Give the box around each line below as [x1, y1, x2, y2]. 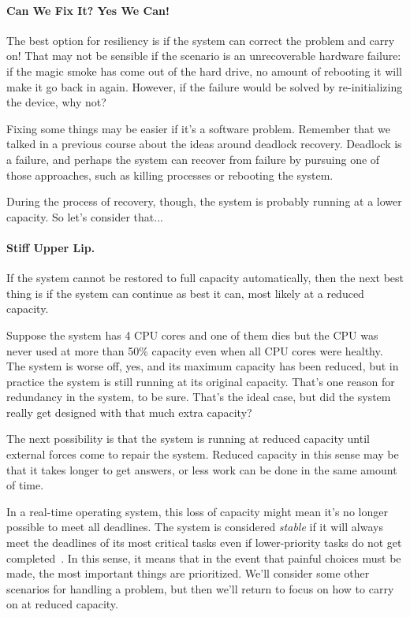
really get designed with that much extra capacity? [6, 403, 252, 420]
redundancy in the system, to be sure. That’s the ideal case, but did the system [6, 388, 391, 405]
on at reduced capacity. [6, 596, 118, 612]
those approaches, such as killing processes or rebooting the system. [6, 166, 334, 183]
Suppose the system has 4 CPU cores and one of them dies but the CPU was [6, 326, 378, 343]
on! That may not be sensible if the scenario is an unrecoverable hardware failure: [6, 47, 401, 64]
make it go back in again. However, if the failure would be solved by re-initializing [6, 78, 403, 95]
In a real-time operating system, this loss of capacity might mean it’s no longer [6, 503, 388, 519]
